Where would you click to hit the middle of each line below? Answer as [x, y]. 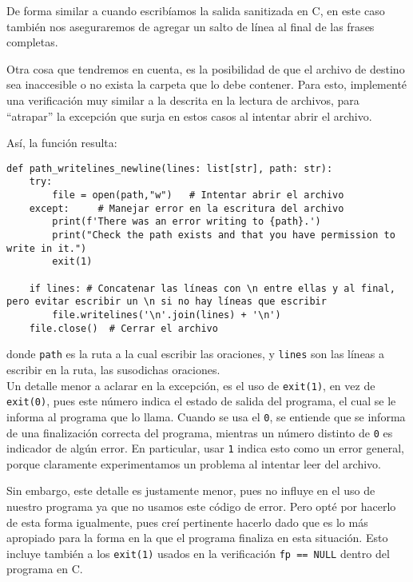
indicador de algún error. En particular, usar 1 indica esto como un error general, [206, 448]
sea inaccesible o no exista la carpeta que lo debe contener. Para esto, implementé [207, 84]
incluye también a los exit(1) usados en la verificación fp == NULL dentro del [198, 553]
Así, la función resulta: [62, 143]
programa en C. [45, 569]
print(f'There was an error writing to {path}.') [187, 222]
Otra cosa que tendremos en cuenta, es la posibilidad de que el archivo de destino [206, 68]
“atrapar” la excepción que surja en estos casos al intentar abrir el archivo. [189, 116]
